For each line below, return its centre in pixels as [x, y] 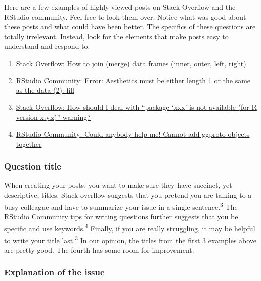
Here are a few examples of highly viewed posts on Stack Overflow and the [120, 7]
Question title [33, 166]
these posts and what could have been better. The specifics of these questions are [130, 26]
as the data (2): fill [45, 90]
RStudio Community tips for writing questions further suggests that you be [121, 216]
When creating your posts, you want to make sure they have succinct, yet [118, 185]
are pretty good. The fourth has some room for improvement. [99, 249]
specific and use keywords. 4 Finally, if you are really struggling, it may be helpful [130, 228]
